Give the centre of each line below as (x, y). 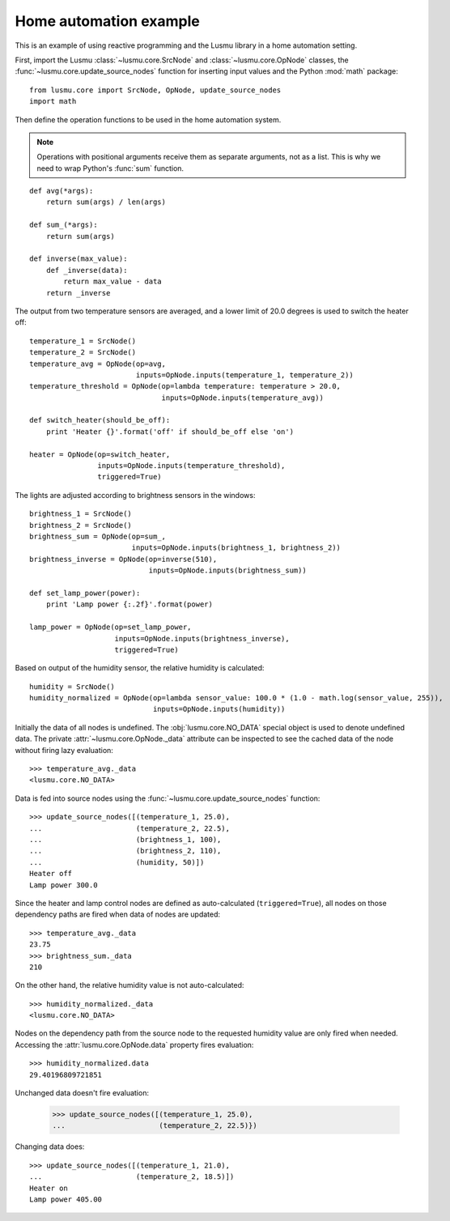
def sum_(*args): (64, 225)
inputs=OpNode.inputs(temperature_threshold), (191, 466)
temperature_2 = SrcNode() (83, 353)
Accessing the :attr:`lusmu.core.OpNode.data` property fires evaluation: (134, 1044)
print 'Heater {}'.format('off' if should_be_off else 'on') (170, 432)
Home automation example (107, 21)
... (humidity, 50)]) (117, 862)
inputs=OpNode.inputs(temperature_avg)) (242, 398)
